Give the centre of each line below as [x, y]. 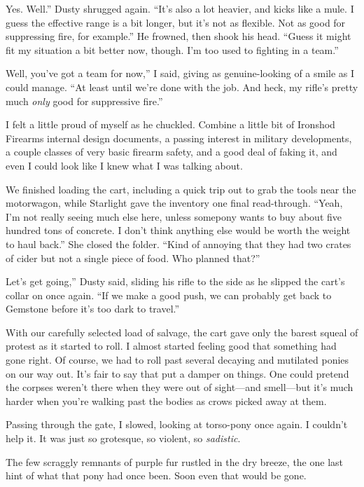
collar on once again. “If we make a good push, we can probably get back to [169, 295]
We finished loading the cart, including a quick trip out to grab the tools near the [181, 189]
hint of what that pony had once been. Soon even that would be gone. [156, 475]
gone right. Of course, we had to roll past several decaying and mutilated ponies [177, 360]
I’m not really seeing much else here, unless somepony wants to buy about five [174, 216]
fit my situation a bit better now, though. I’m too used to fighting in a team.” [172, 49]
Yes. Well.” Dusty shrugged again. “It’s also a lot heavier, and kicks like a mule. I [180, 8]
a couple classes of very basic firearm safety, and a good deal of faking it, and [171, 152]
